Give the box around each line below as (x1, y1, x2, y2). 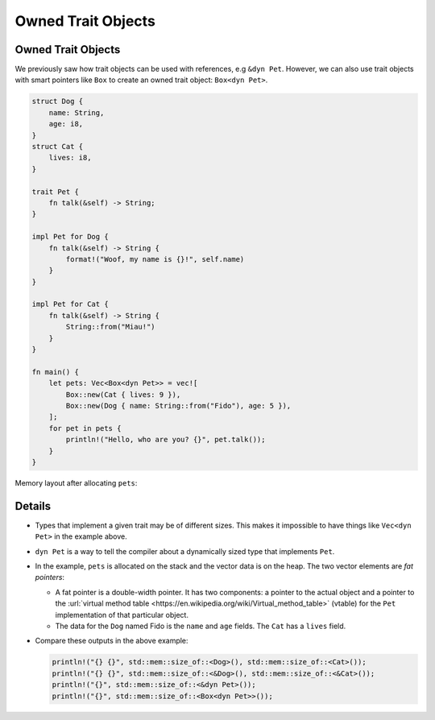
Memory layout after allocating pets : (14, 478, 138, 487)
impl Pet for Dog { (31, 232, 109, 242)
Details (14, 499, 52, 513)
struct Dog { (31, 97, 84, 106)
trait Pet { (31, 187, 80, 197)
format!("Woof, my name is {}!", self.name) (65, 254, 245, 263)
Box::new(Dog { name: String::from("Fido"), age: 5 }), (65, 401, 292, 410)
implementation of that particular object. (55, 610, 189, 619)
